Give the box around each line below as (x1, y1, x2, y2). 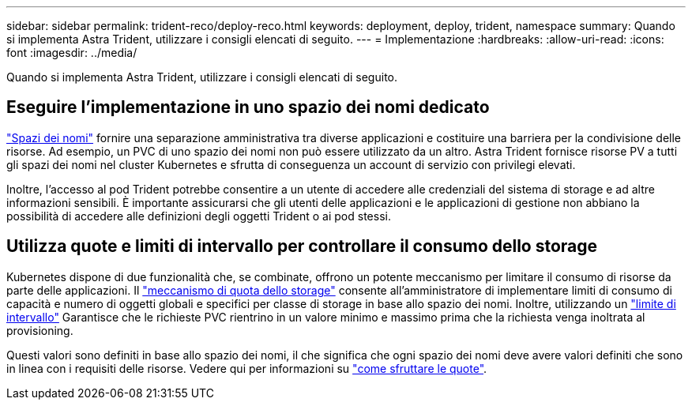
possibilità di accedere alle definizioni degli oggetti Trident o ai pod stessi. (6, 209, 391, 223)
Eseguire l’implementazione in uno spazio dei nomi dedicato (6, 97, 490, 118)
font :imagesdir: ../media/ (6, 46, 137, 59)
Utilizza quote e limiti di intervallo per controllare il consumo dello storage (6, 236, 598, 257)
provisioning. (6, 323, 73, 337)
